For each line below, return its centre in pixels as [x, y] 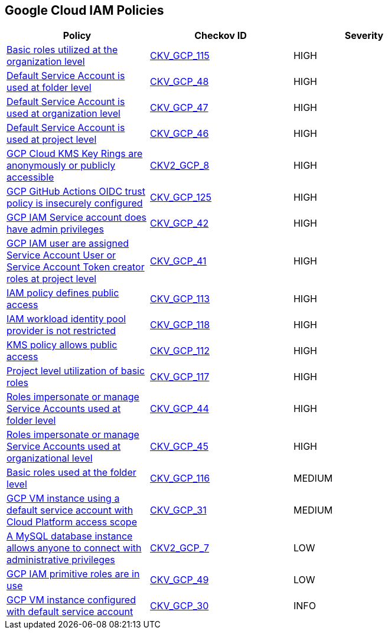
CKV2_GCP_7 [180, 548]
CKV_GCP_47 [179, 108]
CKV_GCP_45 [179, 447]
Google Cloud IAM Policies [84, 10]
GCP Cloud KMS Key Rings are [75, 154]
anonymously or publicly [61, 166]
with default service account [70, 612]
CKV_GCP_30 [179, 606]
